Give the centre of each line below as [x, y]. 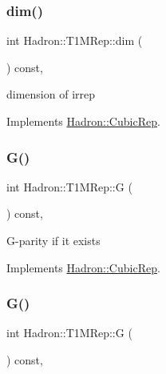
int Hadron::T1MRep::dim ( [75, 40]
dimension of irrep [51, 94]
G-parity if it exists [53, 240]
